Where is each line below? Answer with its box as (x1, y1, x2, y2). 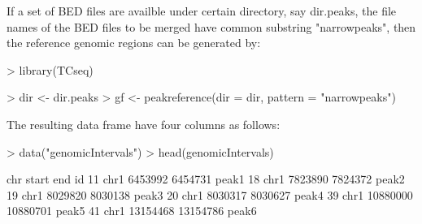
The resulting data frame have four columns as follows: (7, 115, 281, 132)
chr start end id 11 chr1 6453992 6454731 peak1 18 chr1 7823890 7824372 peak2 (7, 170, 405, 187)
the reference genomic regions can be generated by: (7, 34, 261, 51)
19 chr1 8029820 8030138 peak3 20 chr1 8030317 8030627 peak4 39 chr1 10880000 (7, 186, 413, 203)
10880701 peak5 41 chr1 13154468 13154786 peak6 (7, 202, 257, 219)
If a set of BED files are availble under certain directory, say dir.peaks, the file (7, 2, 397, 19)
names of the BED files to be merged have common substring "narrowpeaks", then (7, 18, 416, 35)
